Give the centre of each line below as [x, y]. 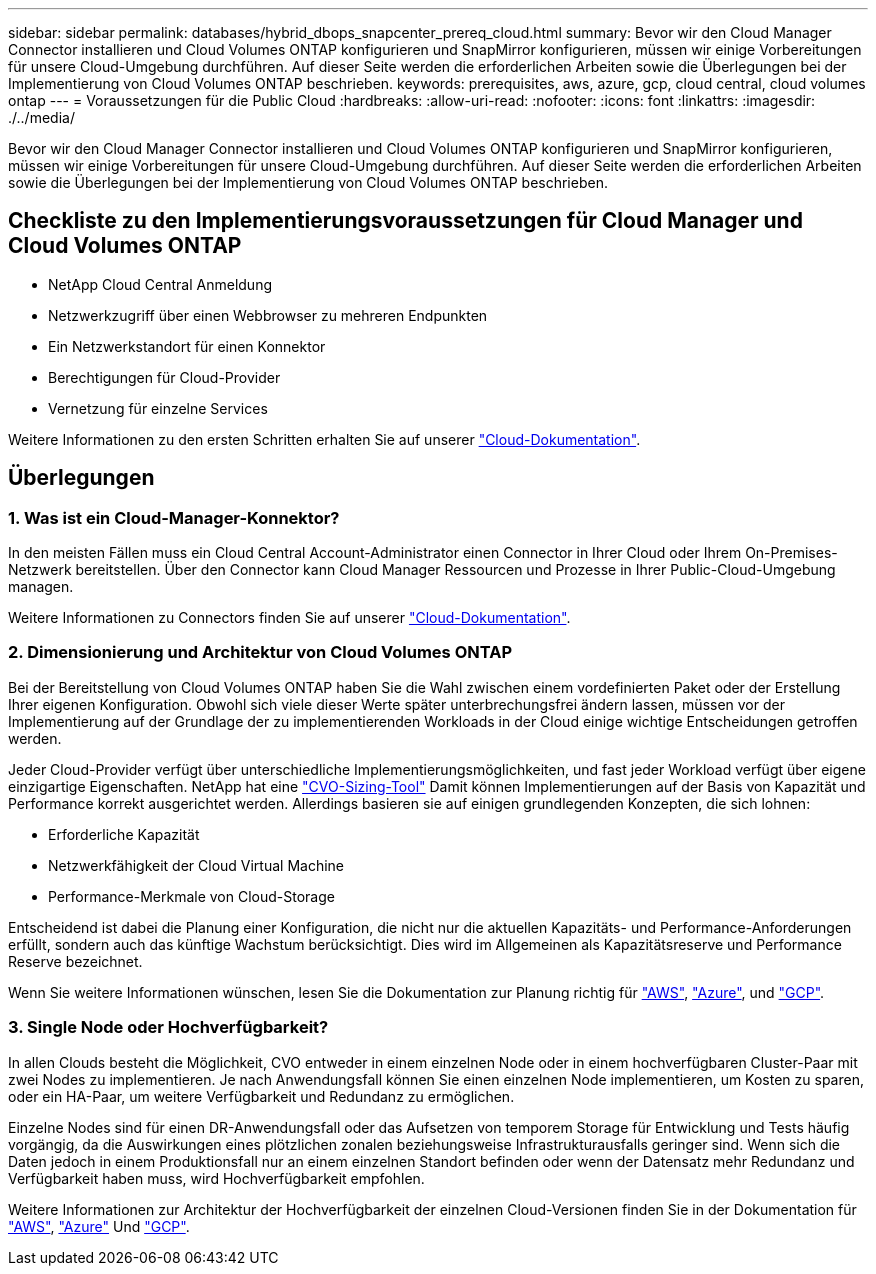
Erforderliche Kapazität [124, 834]
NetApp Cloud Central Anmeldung [160, 284]
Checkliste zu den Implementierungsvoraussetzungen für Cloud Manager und [405, 221]
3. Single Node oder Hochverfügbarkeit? [168, 1027]
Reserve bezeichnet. [75, 961]
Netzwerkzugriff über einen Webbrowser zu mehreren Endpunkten [268, 315]
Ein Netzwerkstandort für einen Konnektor [187, 346]
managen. [41, 587]
